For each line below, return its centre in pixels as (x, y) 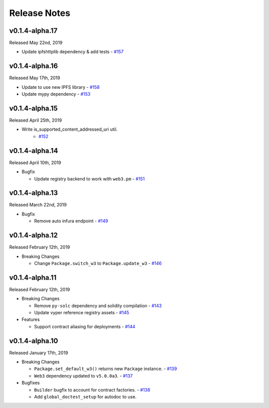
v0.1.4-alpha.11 (33, 278)
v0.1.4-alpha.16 (34, 66)
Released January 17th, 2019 (39, 353)
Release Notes (40, 13)
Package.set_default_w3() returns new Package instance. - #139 (106, 369)
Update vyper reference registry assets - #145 (82, 312)
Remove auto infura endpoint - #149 (71, 221)
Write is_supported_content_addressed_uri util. (70, 129)
